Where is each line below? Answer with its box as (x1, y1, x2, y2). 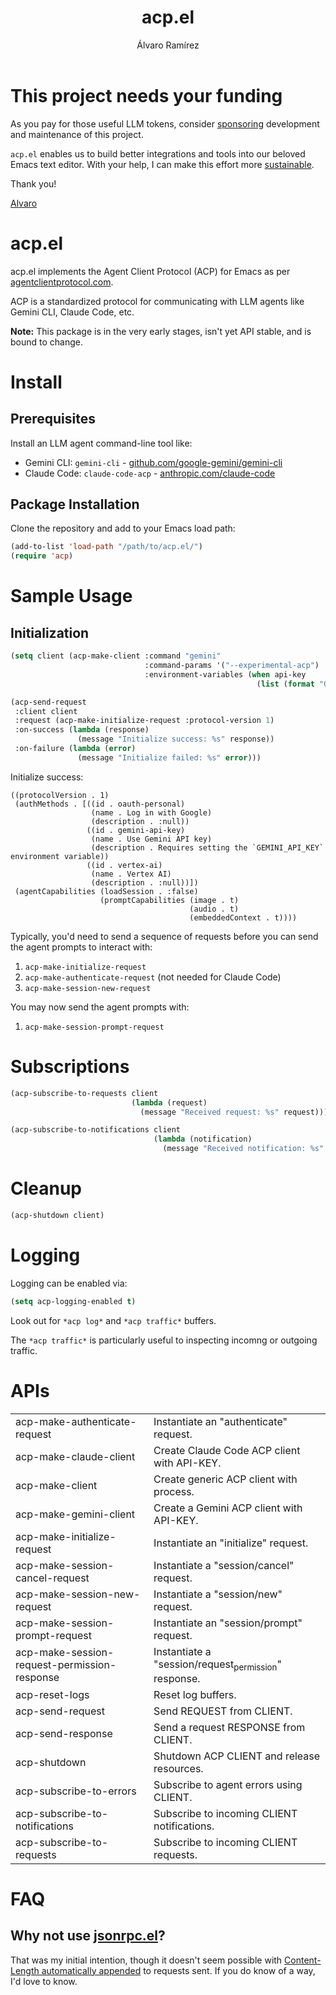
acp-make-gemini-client (15, 1507, 136, 1521)
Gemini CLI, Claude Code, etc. (10, 306, 135, 318)
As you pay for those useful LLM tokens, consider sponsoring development (10, 117, 320, 130)
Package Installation (10, 496, 140, 513)
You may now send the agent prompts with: (10, 1001, 190, 1013)
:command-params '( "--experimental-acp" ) (144, 661, 320, 671)
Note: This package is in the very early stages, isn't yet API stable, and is (10, 325, 312, 337)
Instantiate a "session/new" (153, 1587, 283, 1601)
